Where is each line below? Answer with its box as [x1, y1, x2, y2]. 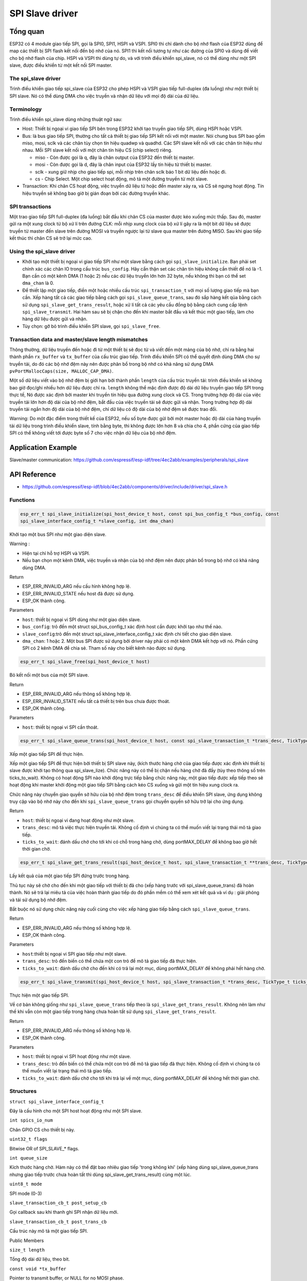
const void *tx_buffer [9, 1266, 67, 1272]
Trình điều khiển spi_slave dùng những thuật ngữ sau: [9, 116, 123, 122]
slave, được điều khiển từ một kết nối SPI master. [9, 62, 113, 69]
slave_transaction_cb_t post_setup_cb [9, 1200, 107, 1206]
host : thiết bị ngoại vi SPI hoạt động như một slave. [22, 1053, 131, 1060]
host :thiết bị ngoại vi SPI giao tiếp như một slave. [22, 951, 127, 957]
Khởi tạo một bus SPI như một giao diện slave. [9, 531, 107, 538]
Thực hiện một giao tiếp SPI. [9, 992, 69, 998]
